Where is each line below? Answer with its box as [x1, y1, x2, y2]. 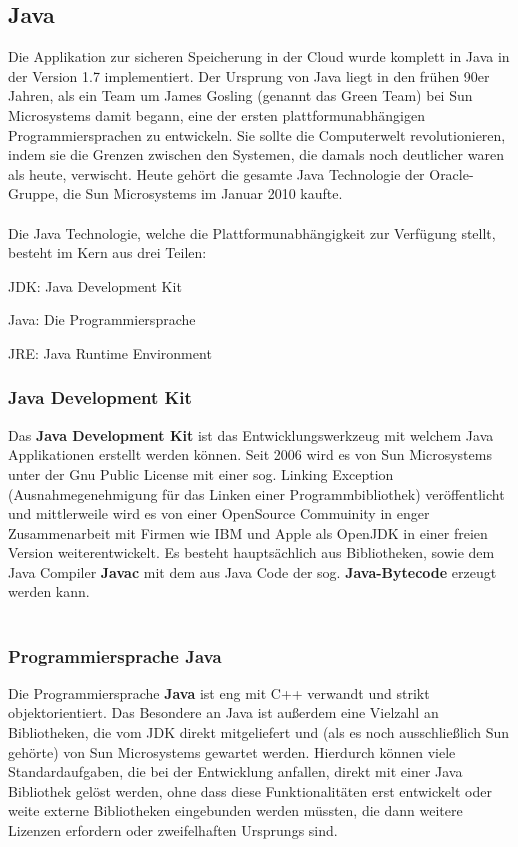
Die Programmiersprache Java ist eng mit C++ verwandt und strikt [8, 682, 430, 703]
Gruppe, [8, 183, 59, 204]
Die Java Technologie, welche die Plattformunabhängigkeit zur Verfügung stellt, [8, 222, 496, 243]
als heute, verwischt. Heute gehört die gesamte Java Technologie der [8, 163, 425, 184]
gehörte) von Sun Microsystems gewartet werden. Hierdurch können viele [8, 741, 456, 762]
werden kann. [8, 581, 90, 602]
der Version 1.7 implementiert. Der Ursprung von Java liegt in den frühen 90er [8, 65, 490, 86]
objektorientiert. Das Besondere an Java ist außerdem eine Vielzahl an [8, 702, 439, 723]
